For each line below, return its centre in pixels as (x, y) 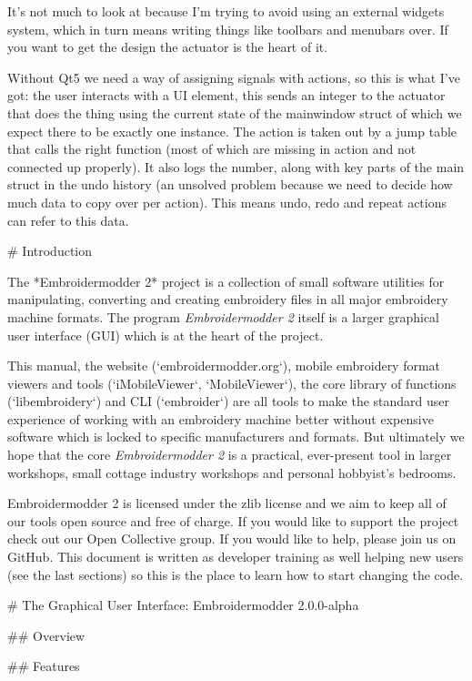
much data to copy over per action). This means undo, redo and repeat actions (227, 202)
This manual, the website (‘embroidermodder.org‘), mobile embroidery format (224, 366)
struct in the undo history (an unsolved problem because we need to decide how (230, 184)
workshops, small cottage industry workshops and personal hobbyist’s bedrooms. (232, 472)
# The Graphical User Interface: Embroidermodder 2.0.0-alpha (183, 605)
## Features (44, 666)
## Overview (46, 635)
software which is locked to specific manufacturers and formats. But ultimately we (236, 437)
